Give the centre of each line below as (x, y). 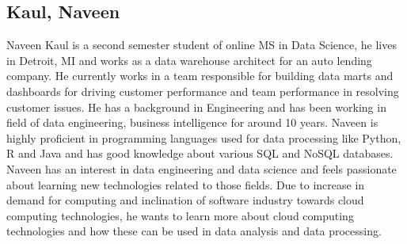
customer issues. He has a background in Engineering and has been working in (196, 107)
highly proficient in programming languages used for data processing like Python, (204, 137)
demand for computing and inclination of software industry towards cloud (185, 200)
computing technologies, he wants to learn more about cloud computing (180, 215)
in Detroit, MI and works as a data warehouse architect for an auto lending (189, 60)
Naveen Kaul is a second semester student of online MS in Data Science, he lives (202, 45)
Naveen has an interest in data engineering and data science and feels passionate (202, 168)
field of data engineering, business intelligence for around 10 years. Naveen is (192, 122)
